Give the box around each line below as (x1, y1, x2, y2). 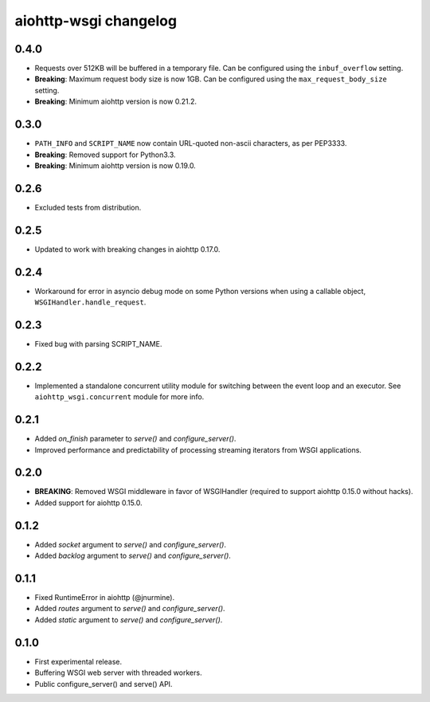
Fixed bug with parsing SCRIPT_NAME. (34, 339, 162, 348)
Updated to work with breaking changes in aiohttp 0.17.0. (34, 244, 221, 254)
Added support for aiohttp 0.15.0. (34, 498, 143, 508)
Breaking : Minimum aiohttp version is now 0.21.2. (34, 96, 197, 107)
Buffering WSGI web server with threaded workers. (34, 668, 202, 677)
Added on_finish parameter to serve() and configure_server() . (34, 434, 236, 444)
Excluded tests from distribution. (34, 202, 142, 212)
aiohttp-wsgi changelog (14, 12, 178, 29)
